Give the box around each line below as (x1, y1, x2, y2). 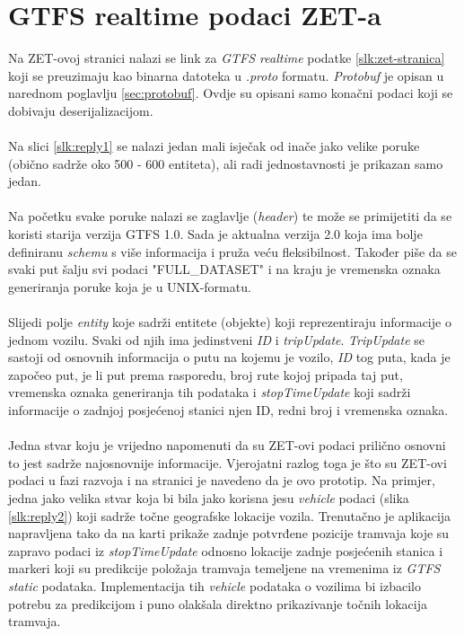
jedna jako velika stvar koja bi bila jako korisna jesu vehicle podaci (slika (8, 488, 409, 507)
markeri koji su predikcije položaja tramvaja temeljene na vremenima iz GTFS (8, 559, 441, 578)
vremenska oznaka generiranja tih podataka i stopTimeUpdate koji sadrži (8, 383, 411, 402)
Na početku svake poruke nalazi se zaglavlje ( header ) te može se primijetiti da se (8, 207, 452, 225)
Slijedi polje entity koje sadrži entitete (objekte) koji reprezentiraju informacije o (8, 313, 451, 331)
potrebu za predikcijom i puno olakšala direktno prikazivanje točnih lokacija (8, 594, 427, 613)
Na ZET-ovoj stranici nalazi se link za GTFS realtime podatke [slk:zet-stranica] (8, 49, 445, 67)
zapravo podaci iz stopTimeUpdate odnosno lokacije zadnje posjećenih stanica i (8, 541, 443, 560)
